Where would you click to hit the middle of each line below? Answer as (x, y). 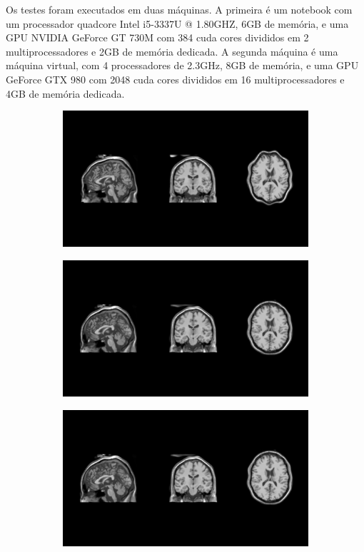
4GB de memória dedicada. (65, 93)
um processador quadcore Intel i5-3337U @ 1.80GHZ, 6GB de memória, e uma (177, 23)
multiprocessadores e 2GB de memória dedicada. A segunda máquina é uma (172, 51)
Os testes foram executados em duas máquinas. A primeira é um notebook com (179, 9)
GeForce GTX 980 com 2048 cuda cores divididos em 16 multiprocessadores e (175, 79)
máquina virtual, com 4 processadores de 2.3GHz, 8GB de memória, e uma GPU (182, 65)
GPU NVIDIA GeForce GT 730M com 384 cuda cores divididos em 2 (157, 37)
